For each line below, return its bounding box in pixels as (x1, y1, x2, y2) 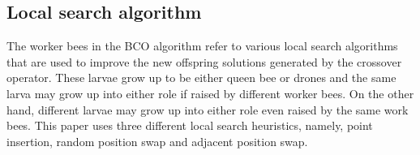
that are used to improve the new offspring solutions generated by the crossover (6, 53, 402, 70)
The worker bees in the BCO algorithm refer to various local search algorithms (6, 37, 398, 54)
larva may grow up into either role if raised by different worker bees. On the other (6, 84, 414, 101)
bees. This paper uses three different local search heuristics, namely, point (6, 117, 373, 134)
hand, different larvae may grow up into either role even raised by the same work (6, 101, 409, 118)
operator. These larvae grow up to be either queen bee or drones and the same (6, 69, 396, 86)
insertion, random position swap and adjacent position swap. (6, 132, 308, 149)
